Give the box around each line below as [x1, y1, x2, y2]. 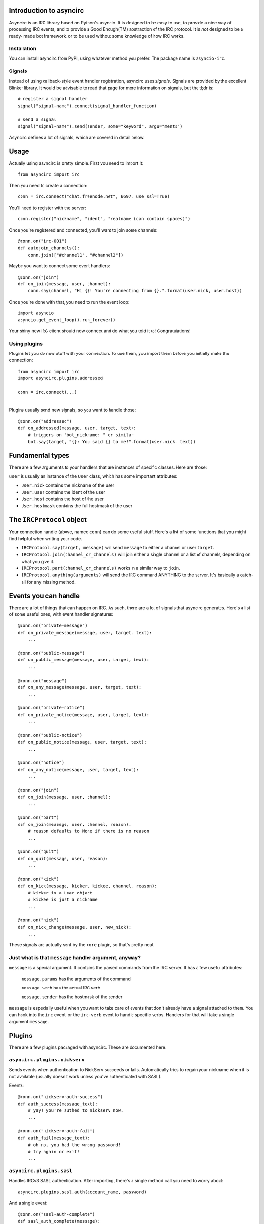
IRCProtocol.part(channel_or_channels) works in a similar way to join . [21, 565, 180, 571]
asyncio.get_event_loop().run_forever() [18, 317, 116, 323]
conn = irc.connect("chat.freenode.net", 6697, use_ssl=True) [18, 194, 170, 199]
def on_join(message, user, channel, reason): [18, 822, 132, 827]
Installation [9, 46, 37, 52]
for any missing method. [27, 579, 76, 585]
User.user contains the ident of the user [21, 489, 105, 495]
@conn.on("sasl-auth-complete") [18, 1211, 95, 1217]
